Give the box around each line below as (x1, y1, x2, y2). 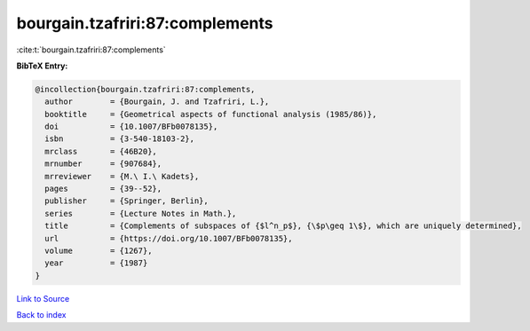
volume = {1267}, (44, 246, 153, 256)
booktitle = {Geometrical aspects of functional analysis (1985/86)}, (44, 109, 377, 119)
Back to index (16, 310, 67, 320)
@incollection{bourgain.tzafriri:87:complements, (35, 84, 256, 94)
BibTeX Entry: (16, 60, 68, 71)
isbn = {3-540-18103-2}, (44, 134, 195, 144)
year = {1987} (44, 258, 148, 268)
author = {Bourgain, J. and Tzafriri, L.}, (44, 97, 270, 106)
